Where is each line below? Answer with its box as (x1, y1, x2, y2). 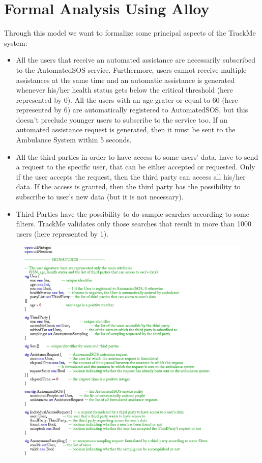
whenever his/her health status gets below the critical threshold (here (16, 84, 233, 95)
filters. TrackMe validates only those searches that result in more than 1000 (16, 218, 252, 229)
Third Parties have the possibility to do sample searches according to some (16, 208, 249, 219)
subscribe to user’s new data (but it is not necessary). (16, 191, 184, 202)
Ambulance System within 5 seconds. (16, 134, 132, 145)
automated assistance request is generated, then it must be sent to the (16, 124, 236, 135)
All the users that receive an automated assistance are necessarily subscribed (16, 54, 256, 65)
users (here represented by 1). (16, 228, 108, 239)
